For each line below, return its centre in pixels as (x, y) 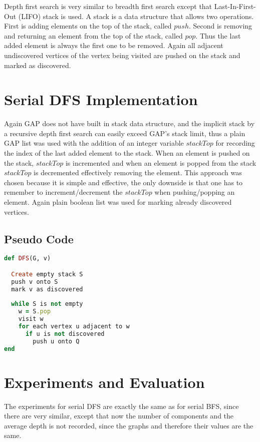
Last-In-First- (235, 6)
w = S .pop (35, 312)
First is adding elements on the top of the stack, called (88, 26)
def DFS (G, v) (28, 259)
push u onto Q (56, 341)
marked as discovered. (38, 65)
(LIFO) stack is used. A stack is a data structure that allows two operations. (136, 16)
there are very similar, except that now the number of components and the (119, 416)
